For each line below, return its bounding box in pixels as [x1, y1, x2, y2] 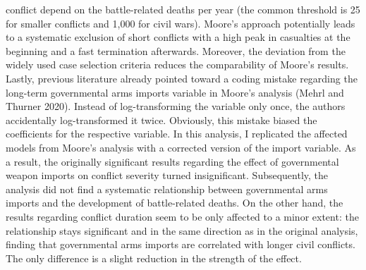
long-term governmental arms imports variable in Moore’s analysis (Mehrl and [6, 85, 344, 99]
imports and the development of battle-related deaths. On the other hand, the [6, 195, 343, 210]
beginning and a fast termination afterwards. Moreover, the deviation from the [6, 43, 346, 58]
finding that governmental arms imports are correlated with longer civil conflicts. [6, 237, 355, 252]
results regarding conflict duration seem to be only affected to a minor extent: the [6, 209, 359, 223]
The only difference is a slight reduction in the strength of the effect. [6, 250, 302, 265]
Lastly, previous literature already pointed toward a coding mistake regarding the [6, 70, 358, 85]
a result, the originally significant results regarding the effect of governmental [6, 154, 339, 168]
